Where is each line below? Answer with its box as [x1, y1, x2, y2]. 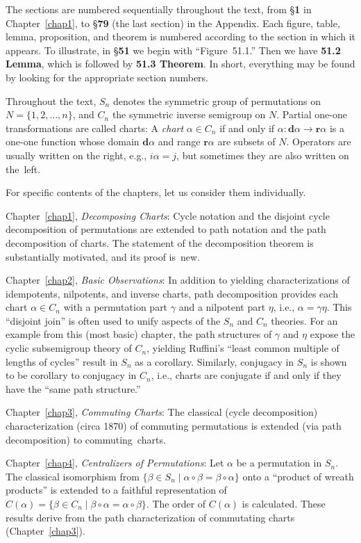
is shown [310, 354, 347, 368]
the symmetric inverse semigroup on [112, 107, 266, 122]
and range [158, 134, 201, 149]
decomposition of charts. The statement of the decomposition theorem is [6, 235, 314, 250]
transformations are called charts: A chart [6, 120, 184, 135]
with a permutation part [63, 300, 168, 314]
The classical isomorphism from [6, 469, 140, 483]
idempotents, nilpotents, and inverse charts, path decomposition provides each [6, 286, 338, 300]
